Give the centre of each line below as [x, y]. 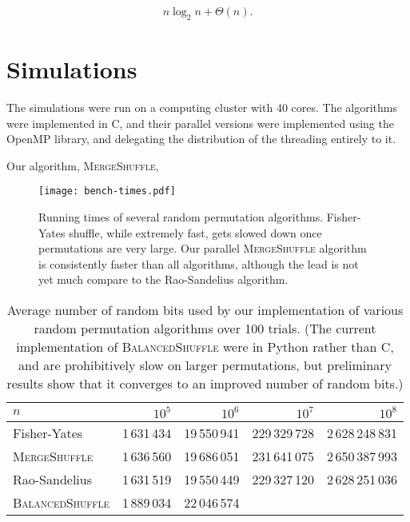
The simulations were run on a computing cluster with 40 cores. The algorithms [202, 107]
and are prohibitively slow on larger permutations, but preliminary [205, 365]
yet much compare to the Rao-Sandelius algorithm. [163, 279]
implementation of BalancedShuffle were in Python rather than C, [205, 346]
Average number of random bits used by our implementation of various [205, 309]
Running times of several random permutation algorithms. [181, 216]
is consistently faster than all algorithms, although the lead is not [199, 263]
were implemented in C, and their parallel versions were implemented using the [200, 123]
